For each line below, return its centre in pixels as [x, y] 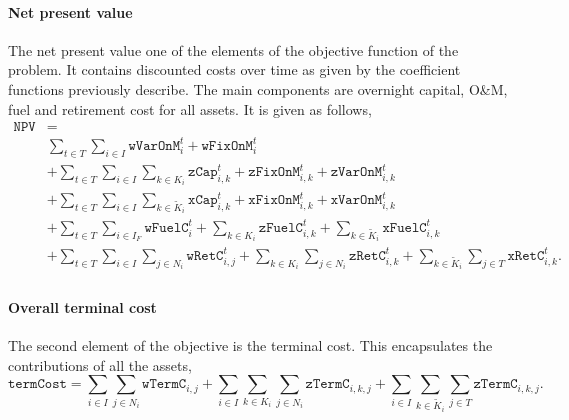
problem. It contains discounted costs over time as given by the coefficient [234, 69]
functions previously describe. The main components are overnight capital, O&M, [258, 88]
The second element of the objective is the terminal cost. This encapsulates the [250, 345]
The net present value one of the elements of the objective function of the [233, 49]
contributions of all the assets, [100, 364]
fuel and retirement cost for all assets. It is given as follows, [190, 108]
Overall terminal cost [82, 307]
